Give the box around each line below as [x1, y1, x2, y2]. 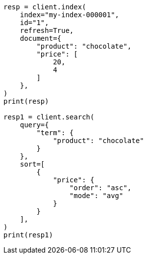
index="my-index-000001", [20, 11, 120, 19]
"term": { [36, 129, 74, 137]
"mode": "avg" [69, 192, 123, 200]
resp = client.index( [3, 3, 86, 11]
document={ [20, 34, 62, 42]
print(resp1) [3, 231, 53, 239]
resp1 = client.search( [3, 113, 95, 121]
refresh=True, [20, 27, 74, 34]
